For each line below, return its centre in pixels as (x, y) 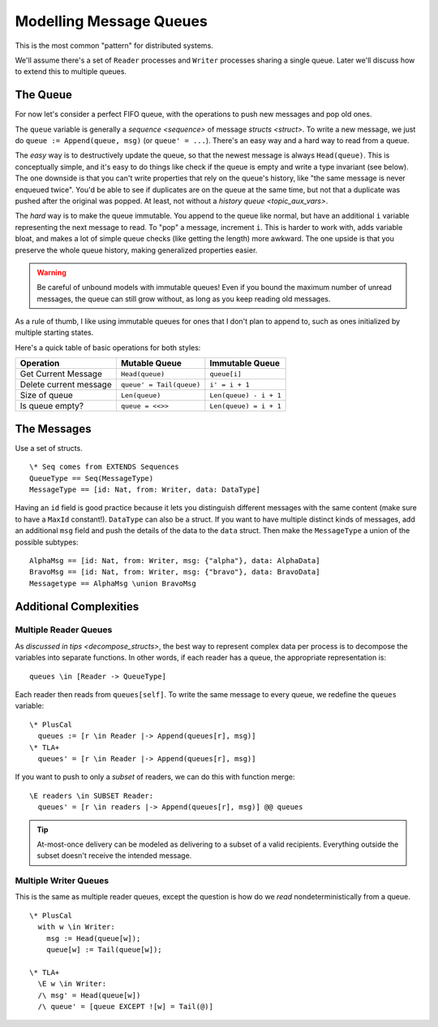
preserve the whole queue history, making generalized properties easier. (136, 250)
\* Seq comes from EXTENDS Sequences (105, 467)
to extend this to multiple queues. (71, 71)
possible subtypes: (47, 542)
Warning (52, 272)
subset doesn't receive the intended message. (114, 856)
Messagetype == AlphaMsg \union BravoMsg (113, 583)
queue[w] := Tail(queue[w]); (104, 950)
